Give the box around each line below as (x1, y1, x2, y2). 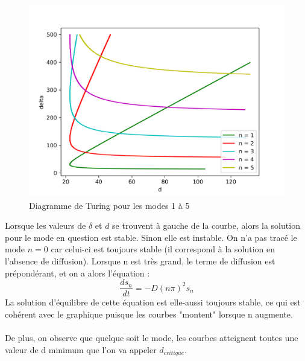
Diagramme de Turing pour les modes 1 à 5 (29, 199, 190, 211)
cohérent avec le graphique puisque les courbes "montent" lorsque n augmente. (5, 307, 293, 320)
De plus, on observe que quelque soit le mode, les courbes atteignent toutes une (5, 331, 298, 343)
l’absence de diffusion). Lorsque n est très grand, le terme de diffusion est (5, 254, 275, 267)
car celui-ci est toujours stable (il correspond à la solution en (51, 243, 275, 255)
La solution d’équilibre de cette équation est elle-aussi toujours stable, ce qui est (5, 296, 301, 308)
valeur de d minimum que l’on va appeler (5, 343, 157, 356)
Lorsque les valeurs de (5, 219, 86, 232)
